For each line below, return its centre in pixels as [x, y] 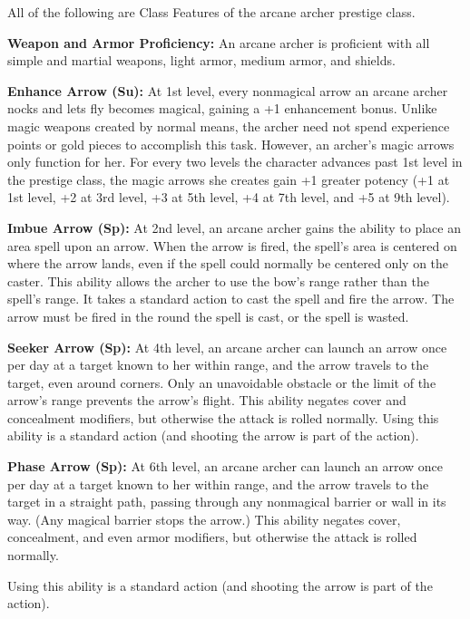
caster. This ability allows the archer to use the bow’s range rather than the [218, 280]
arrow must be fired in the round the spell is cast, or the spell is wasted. [208, 316]
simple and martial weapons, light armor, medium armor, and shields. [201, 60]
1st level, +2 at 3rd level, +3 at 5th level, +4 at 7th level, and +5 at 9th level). [229, 197]
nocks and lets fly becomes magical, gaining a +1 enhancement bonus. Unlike [222, 108]
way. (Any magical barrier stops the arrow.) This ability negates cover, [204, 519]
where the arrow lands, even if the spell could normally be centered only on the [228, 263]
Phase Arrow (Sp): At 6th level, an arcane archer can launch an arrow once [225, 466]
